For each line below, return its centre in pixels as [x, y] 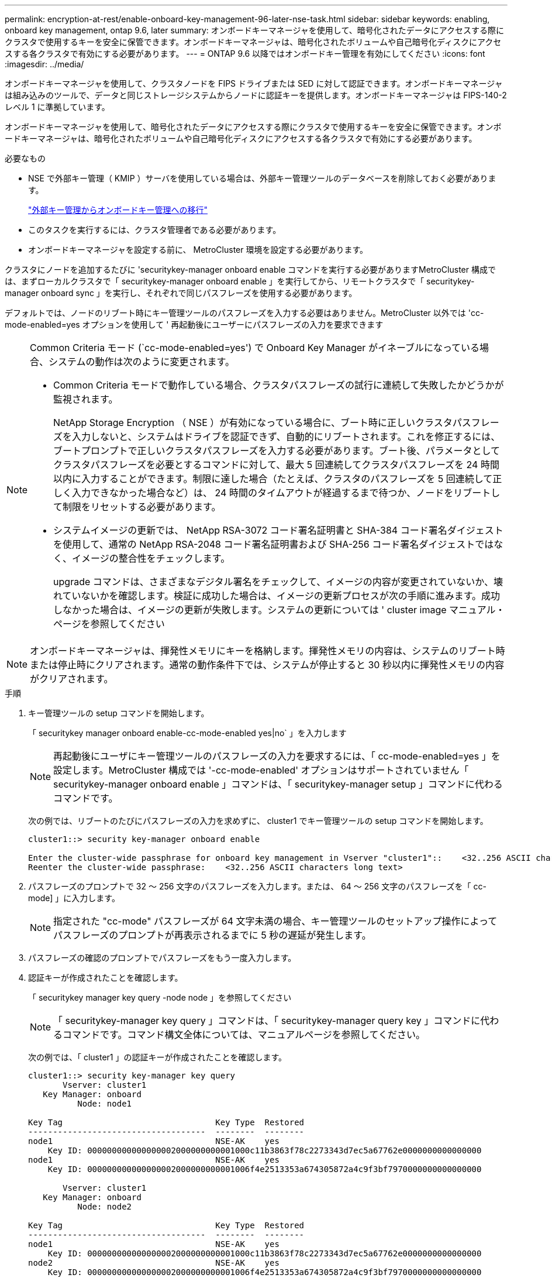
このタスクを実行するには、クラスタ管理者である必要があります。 [155, 230]
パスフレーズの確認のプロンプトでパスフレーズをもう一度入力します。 [162, 958]
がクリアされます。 [72, 679]
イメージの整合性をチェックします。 [151, 558]
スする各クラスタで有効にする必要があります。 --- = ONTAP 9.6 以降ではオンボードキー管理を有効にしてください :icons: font [245, 54]
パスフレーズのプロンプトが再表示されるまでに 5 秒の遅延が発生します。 [212, 935]
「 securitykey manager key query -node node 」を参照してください [160, 997]
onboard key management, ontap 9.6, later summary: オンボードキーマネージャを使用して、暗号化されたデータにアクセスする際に [255, 30]
